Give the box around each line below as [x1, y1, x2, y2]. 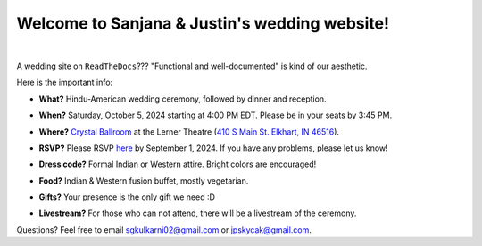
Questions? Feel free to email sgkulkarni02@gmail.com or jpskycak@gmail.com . [16, 224, 312, 235]
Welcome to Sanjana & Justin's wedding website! [16, 13, 390, 33]
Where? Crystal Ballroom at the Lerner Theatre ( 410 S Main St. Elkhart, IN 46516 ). [38, 126, 339, 137]
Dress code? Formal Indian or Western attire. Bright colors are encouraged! [38, 159, 317, 169]
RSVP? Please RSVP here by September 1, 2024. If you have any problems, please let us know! [38, 143, 388, 153]
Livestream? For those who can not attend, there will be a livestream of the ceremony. [38, 208, 357, 218]
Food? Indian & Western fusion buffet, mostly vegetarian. [38, 175, 249, 186]
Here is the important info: [16, 77, 113, 88]
